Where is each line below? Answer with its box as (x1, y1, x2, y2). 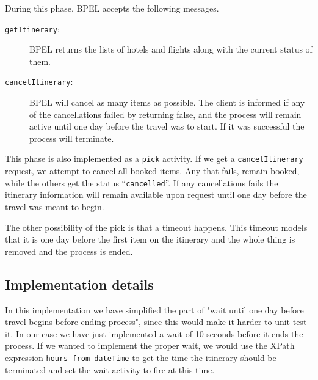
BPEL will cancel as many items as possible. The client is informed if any (29, 96, 305, 109)
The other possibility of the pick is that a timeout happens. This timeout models (5, 221, 308, 233)
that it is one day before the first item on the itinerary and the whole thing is (5, 233, 295, 246)
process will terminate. (29, 131, 114, 144)
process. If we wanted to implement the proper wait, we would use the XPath (5, 339, 295, 352)
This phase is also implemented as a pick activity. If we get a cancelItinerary (5, 152, 303, 165)
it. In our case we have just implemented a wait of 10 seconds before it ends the (5, 327, 303, 340)
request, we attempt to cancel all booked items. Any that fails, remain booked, (5, 164, 300, 177)
